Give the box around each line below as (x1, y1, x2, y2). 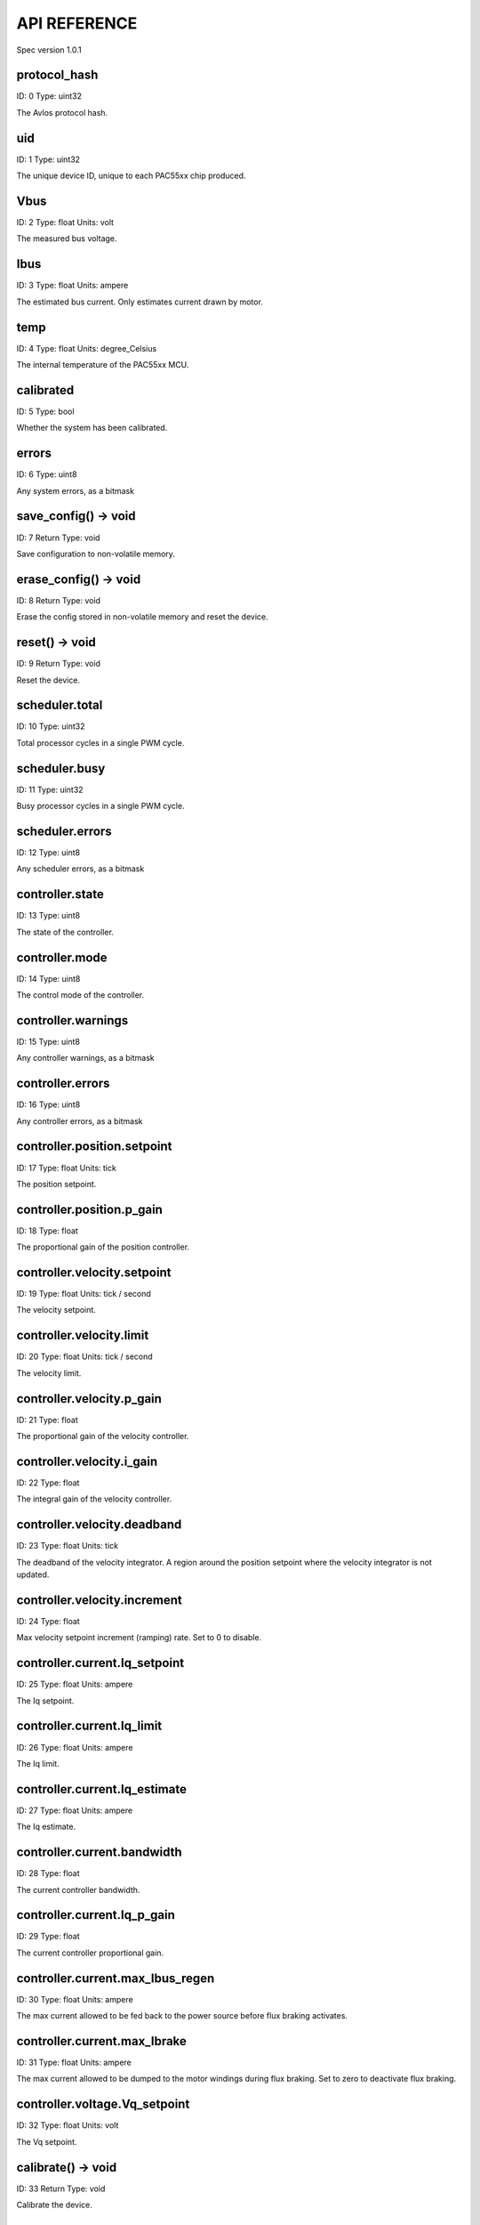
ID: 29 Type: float (16, 1931, 80, 1942)
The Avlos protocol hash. (16, 107, 108, 117)
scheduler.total (16, 698, 103, 713)
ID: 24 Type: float (16, 1615, 80, 1626)
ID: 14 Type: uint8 (16, 973, 81, 983)
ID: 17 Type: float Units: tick (16, 1162, 117, 1173)
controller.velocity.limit (16, 1328, 149, 1343)
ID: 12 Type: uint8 (16, 847, 80, 858)
